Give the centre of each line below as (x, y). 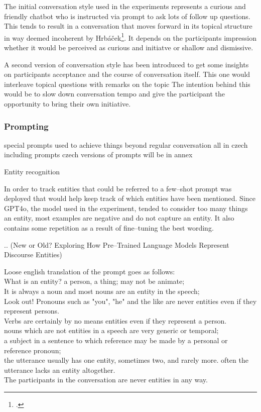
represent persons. (32, 311)
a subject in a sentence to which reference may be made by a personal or (116, 340)
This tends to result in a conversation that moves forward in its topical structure (128, 26)
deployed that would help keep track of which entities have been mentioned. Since (130, 198)
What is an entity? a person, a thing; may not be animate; (94, 281)
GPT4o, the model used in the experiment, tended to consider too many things (126, 208)
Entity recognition (32, 171)
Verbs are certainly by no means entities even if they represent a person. (115, 320)
